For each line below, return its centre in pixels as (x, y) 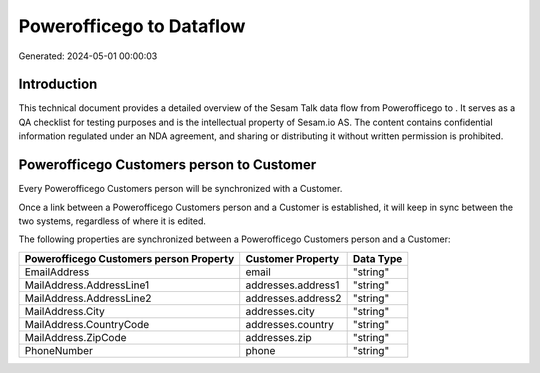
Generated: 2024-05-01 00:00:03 (88, 56)
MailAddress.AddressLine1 (87, 285)
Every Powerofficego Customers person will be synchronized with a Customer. (180, 189)
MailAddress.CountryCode (87, 324)
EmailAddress (57, 272)
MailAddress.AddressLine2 (88, 298)
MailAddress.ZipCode (75, 337)
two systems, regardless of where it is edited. (112, 221)
